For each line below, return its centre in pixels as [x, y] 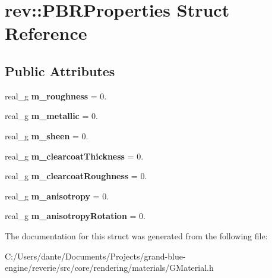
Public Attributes [60, 71]
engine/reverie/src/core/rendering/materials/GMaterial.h [109, 268]
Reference [46, 33]
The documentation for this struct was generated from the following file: [136, 235]
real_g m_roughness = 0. [56, 96]
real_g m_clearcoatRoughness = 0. [76, 176]
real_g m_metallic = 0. [51, 116]
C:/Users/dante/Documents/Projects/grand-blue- [95, 256]
